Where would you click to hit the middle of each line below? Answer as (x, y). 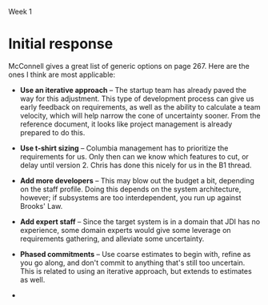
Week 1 (20, 12)
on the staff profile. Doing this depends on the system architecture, (130, 189)
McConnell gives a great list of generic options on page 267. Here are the (129, 66)
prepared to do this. (52, 132)
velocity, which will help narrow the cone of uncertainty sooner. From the (140, 115)
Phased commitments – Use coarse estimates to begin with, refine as (135, 254)
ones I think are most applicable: (62, 74)
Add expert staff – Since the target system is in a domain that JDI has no (140, 221)
